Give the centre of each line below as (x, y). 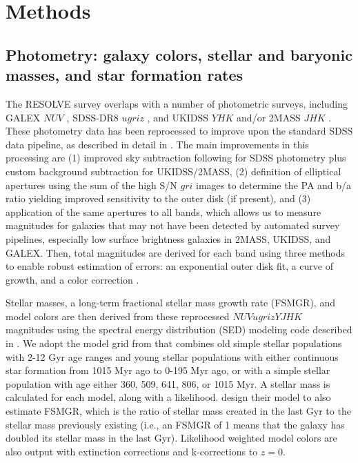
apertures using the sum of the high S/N (91, 185)
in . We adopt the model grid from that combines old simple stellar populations (174, 343)
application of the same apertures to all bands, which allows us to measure (163, 211)
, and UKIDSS (178, 117)
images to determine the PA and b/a (274, 185)
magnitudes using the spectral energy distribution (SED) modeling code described (179, 329)
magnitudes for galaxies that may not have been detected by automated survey (173, 225)
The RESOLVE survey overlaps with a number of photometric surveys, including (177, 103)
